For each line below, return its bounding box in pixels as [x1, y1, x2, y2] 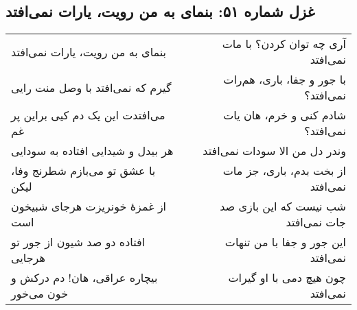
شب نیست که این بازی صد [220, 198, 346, 215]
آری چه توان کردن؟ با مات [222, 36, 346, 52]
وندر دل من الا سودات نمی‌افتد [203, 143, 346, 159]
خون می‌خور [11, 285, 69, 302]
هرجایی [11, 250, 45, 266]
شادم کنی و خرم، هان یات [223, 107, 346, 123]
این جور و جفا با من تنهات [224, 234, 346, 250]
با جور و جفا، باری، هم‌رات [223, 71, 346, 88]
